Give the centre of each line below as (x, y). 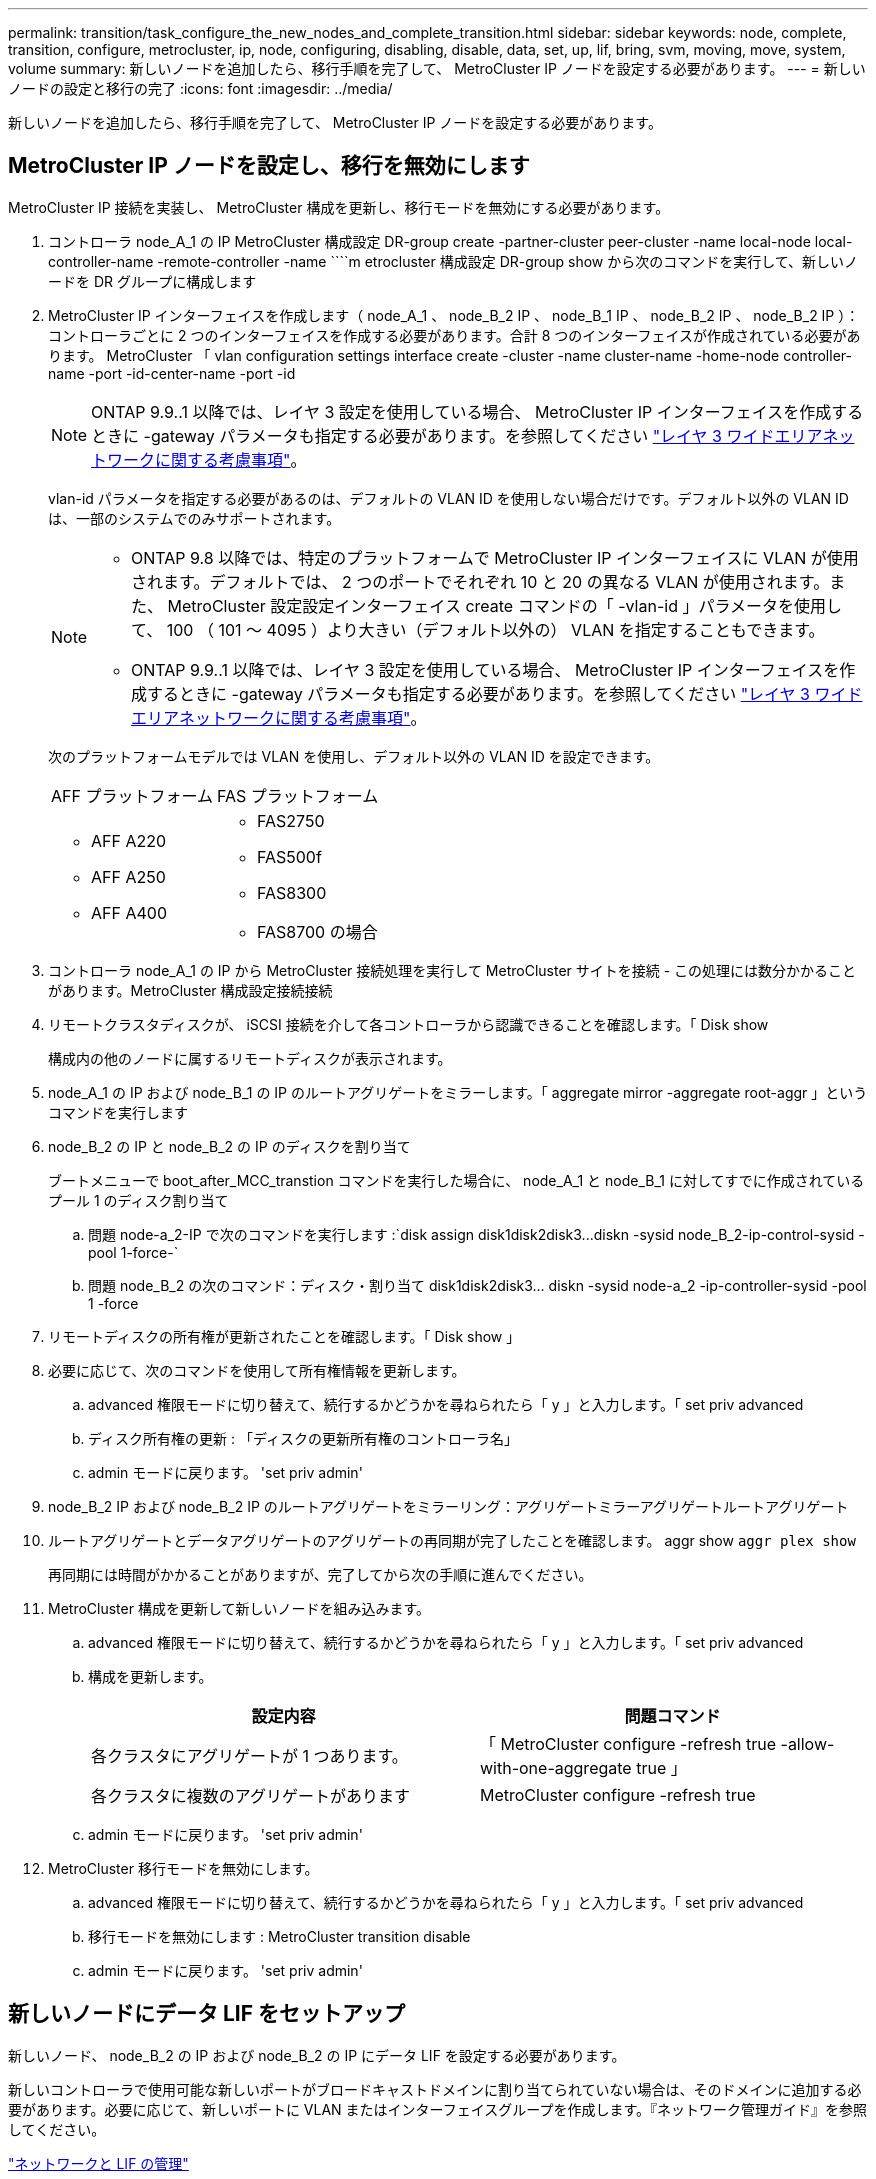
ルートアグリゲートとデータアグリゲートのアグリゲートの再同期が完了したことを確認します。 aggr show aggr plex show (452, 1540)
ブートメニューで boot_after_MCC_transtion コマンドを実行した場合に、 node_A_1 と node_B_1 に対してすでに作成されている (456, 1180)
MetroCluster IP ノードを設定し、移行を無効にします (269, 166)
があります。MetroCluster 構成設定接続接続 (190, 990)
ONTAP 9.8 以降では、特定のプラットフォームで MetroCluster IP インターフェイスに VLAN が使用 (495, 557)
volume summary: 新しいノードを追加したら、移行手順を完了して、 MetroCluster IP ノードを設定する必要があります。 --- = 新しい (437, 68)
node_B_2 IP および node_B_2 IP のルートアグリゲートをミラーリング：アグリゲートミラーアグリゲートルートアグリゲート (448, 1506)
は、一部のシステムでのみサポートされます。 (194, 518)
